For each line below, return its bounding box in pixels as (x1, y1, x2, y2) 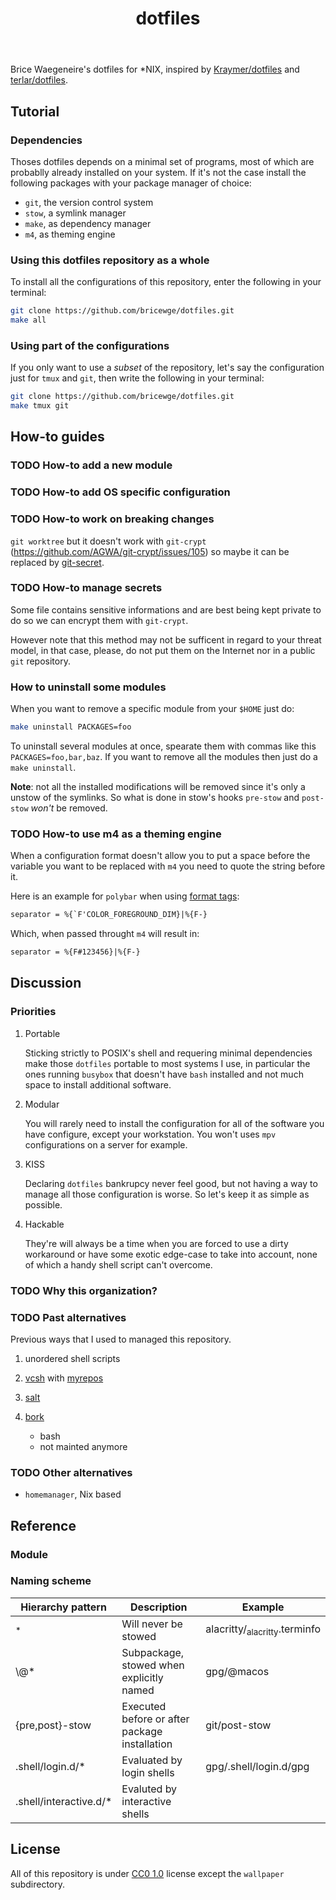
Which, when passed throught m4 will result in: (10, 928, 200, 940)
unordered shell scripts (24, 1352, 121, 1364)
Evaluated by (121, 1753, 183, 1767)
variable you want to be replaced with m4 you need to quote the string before (10, 860, 326, 872)
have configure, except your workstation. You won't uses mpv (24, 1128, 277, 1140)
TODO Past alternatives (10, 1310, 127, 1324)
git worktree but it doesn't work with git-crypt (10, 535, 207, 547)
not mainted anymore (39, 1440, 128, 1452)
